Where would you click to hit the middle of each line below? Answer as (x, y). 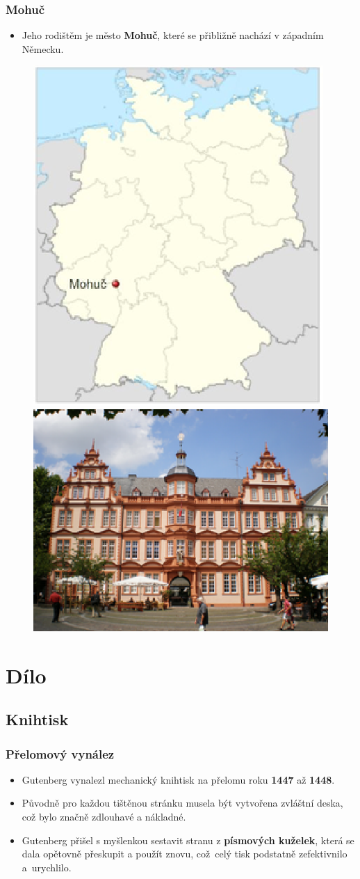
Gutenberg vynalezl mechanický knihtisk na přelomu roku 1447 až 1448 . (178, 779)
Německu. (43, 48)
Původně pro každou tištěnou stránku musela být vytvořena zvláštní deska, (182, 803)
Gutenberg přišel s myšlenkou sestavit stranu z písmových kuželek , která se (188, 840)
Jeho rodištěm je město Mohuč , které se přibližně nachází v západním (173, 35)
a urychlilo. (47, 867)
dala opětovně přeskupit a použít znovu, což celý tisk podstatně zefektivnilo (185, 854)
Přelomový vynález (60, 753)
